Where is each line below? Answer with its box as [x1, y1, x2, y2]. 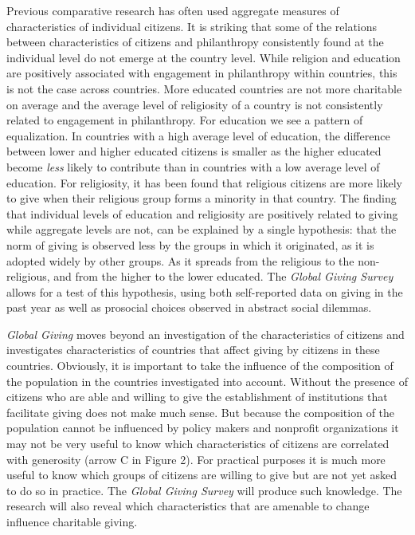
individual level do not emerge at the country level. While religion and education [6, 49, 401, 65]
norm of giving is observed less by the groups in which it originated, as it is [6, 236, 374, 253]
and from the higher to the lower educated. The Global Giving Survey [53, 268, 393, 285]
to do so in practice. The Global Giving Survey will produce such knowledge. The [6, 482, 402, 498]
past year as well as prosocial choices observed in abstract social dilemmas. [6, 299, 372, 316]
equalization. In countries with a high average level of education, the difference [6, 127, 390, 144]
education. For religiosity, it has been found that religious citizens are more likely [6, 174, 402, 191]
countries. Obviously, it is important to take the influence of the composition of [6, 357, 393, 374]
